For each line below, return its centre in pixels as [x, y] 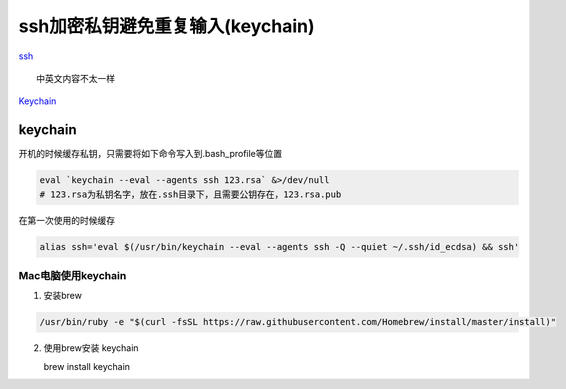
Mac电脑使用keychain [72, 275]
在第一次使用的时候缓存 [66, 220]
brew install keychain [86, 366]
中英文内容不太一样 [75, 78]
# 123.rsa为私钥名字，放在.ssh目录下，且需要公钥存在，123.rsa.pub [190, 194]
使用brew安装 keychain [91, 348]
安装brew [62, 296]
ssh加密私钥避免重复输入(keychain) [166, 26]
